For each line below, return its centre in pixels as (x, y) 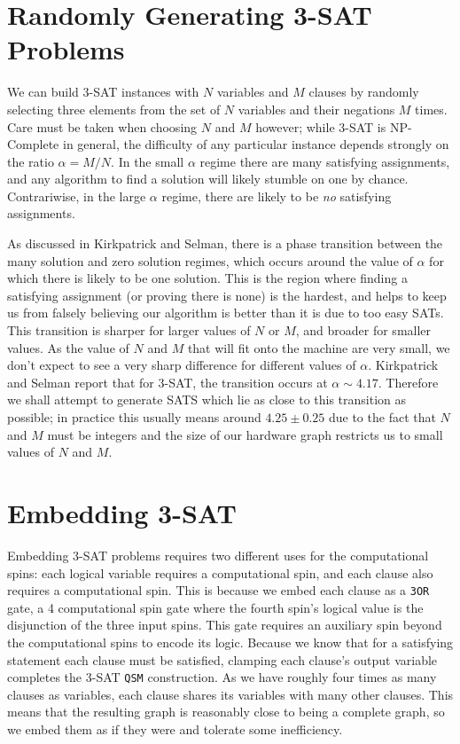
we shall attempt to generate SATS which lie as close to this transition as (207, 399)
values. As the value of (68, 347)
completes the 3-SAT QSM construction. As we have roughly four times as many (222, 677)
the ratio (31, 161)
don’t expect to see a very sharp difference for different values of (182, 365)
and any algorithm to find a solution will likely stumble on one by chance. (208, 179)
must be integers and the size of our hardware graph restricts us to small (245, 434)
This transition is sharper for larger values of (129, 330)
